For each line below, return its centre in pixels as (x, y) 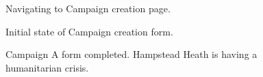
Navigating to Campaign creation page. (88, 8)
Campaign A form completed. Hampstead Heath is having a (131, 54)
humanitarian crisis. (47, 67)
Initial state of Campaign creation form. (89, 31)
